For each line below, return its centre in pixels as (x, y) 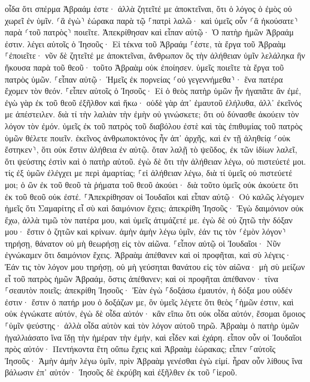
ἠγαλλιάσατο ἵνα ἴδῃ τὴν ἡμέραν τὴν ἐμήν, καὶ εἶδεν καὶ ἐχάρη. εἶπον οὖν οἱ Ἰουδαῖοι (153, 337)
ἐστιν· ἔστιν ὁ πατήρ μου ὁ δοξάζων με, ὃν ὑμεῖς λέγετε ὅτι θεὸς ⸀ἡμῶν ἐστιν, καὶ (149, 301)
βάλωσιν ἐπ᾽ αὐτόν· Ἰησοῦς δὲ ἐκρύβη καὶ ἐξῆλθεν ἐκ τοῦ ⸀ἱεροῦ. (121, 372)
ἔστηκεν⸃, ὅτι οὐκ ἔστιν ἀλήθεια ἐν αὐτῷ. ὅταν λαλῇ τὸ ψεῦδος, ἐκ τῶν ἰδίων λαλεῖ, (151, 149)
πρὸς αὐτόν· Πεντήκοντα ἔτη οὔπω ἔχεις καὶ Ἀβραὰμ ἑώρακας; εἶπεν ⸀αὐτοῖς (140, 349)
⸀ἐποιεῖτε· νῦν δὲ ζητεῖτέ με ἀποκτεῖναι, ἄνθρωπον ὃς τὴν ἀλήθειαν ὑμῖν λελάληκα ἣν (155, 55)
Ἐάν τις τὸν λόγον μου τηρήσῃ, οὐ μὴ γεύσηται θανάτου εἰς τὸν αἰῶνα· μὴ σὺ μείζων (155, 267)
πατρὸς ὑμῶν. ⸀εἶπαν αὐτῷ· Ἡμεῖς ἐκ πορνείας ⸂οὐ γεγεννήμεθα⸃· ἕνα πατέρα (144, 79)
